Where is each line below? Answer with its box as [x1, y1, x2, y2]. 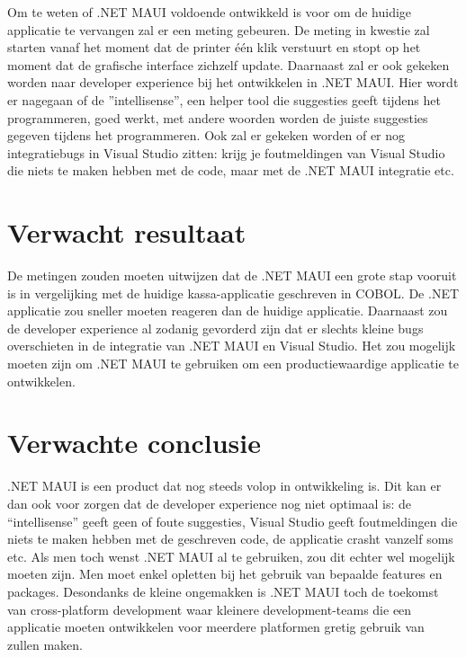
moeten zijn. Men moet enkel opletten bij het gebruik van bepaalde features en [7, 564, 443, 583]
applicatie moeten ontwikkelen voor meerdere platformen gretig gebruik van [7, 617, 425, 636]
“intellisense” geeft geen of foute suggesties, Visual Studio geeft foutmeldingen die [7, 511, 458, 530]
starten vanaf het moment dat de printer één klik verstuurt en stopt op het [7, 38, 421, 57]
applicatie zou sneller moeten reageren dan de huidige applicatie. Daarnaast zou [7, 301, 448, 320]
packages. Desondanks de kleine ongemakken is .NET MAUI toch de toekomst [7, 582, 439, 600]
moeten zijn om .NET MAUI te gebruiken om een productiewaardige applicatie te [7, 354, 459, 373]
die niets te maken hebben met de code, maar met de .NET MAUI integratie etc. [7, 161, 454, 180]
